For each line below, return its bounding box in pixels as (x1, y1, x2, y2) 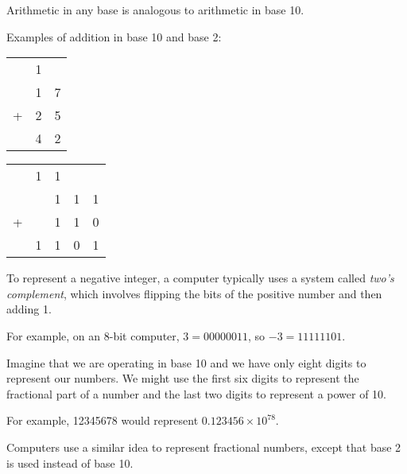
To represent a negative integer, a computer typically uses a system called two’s (6, 270, 394, 286)
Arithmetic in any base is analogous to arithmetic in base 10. (6, 2, 304, 17)
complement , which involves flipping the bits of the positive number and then (6, 285, 382, 301)
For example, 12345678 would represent (6, 412, 199, 429)
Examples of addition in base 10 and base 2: (6, 28, 222, 45)
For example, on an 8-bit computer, (6, 327, 180, 344)
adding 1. (6, 301, 52, 317)
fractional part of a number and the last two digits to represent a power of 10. (6, 385, 387, 402)
